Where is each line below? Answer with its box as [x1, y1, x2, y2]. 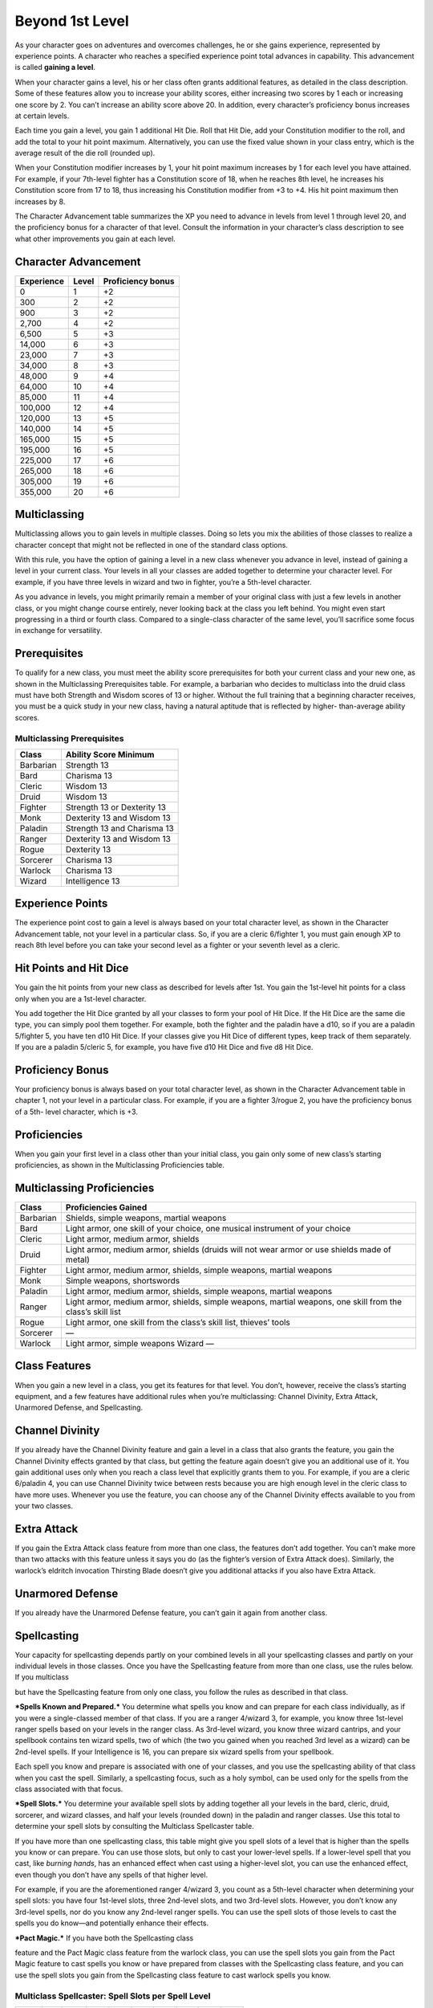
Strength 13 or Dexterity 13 [65, 802, 166, 813]
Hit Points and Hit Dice [14, 961, 129, 975]
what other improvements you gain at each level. [14, 234, 176, 243]
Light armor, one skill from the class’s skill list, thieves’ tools [65, 1317, 290, 1328]
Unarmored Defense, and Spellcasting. [14, 1402, 144, 1413]
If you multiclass [14, 1672, 70, 1682]
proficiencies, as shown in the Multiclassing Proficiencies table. [14, 1161, 225, 1170]
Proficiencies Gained [65, 1202, 148, 1213]
